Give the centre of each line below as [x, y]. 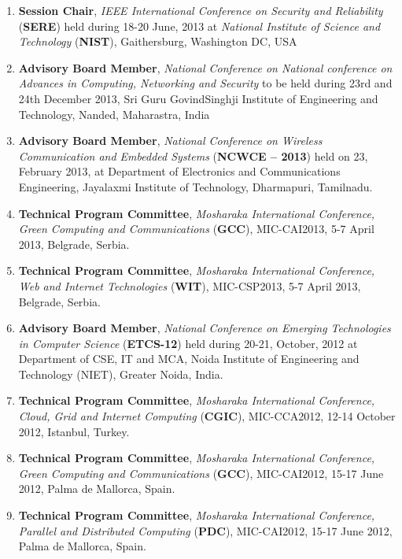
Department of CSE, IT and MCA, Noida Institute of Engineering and [189, 359]
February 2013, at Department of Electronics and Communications [179, 171]
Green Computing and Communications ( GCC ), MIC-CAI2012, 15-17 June [201, 473]
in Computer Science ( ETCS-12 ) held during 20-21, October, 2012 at [188, 343]
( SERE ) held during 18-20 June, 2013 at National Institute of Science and [199, 26]
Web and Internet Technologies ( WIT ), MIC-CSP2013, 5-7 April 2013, [190, 285]
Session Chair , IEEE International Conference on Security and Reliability [201, 10]
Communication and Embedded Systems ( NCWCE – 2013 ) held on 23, [193, 155]
